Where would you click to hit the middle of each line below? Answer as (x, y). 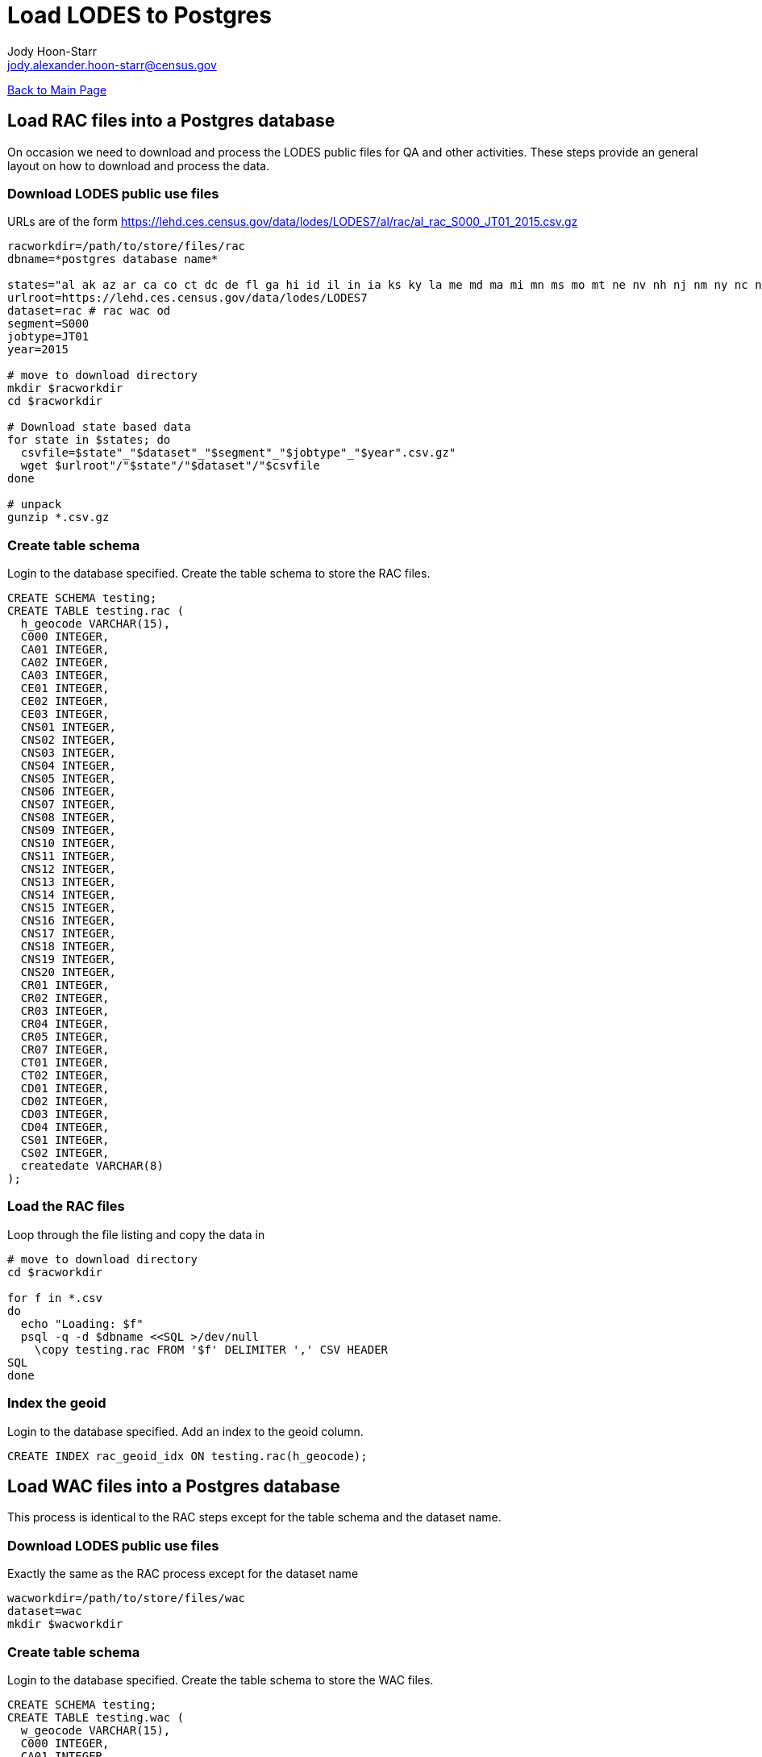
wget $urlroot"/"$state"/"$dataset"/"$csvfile (170, 466)
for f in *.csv (55, 1298)
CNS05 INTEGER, (68, 779)
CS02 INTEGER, (65, 1153)
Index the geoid (57, 1403)
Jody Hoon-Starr (52, 51)
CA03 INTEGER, (65, 676)
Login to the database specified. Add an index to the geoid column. (185, 1431)
